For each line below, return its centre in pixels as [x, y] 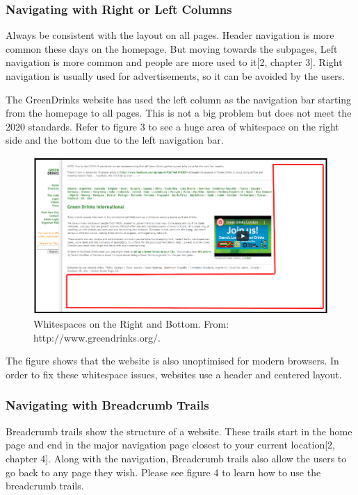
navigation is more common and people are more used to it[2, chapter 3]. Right [174, 62]
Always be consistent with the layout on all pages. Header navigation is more [170, 35]
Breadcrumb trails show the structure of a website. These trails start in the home [179, 431]
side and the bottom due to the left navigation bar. [115, 140]
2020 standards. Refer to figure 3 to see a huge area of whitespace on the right [172, 126]
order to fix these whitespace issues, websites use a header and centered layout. [174, 374]
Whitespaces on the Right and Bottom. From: [131, 324]
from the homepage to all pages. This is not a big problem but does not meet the [179, 113]
